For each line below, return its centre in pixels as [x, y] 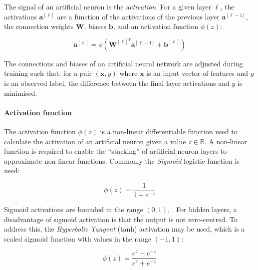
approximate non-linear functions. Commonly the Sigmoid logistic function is [122, 160]
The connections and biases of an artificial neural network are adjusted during [124, 63]
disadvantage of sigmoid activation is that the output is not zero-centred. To [121, 219]
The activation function [40, 131]
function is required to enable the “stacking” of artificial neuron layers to [116, 151]
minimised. [21, 93]
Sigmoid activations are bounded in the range [74, 209]
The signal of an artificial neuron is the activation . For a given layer [108, 6]
